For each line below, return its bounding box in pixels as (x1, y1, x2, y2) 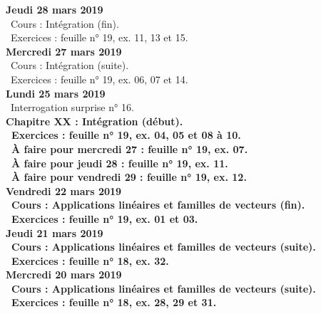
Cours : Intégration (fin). (10, 16, 119, 31)
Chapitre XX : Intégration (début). (6, 113, 183, 128)
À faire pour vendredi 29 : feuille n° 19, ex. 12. (11, 169, 247, 184)
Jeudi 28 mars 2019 (6, 2, 103, 16)
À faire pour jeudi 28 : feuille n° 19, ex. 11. (11, 155, 228, 170)
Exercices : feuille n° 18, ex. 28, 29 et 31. (11, 295, 217, 310)
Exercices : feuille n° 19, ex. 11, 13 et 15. (10, 30, 188, 45)
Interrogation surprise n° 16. (10, 100, 134, 115)
